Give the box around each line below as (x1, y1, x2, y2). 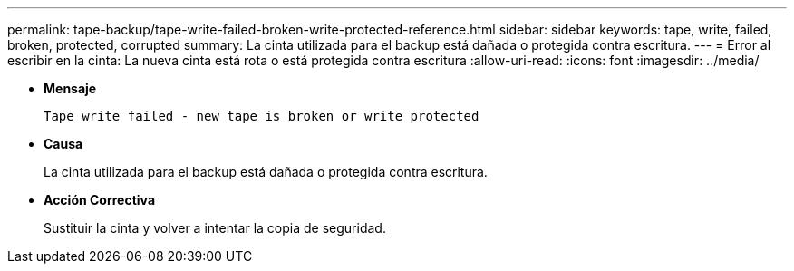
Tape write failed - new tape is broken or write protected (44, 109, 479, 123)
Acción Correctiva (44, 192, 156, 208)
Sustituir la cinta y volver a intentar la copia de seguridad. (44, 220, 386, 236)
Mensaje (44, 81, 97, 96)
